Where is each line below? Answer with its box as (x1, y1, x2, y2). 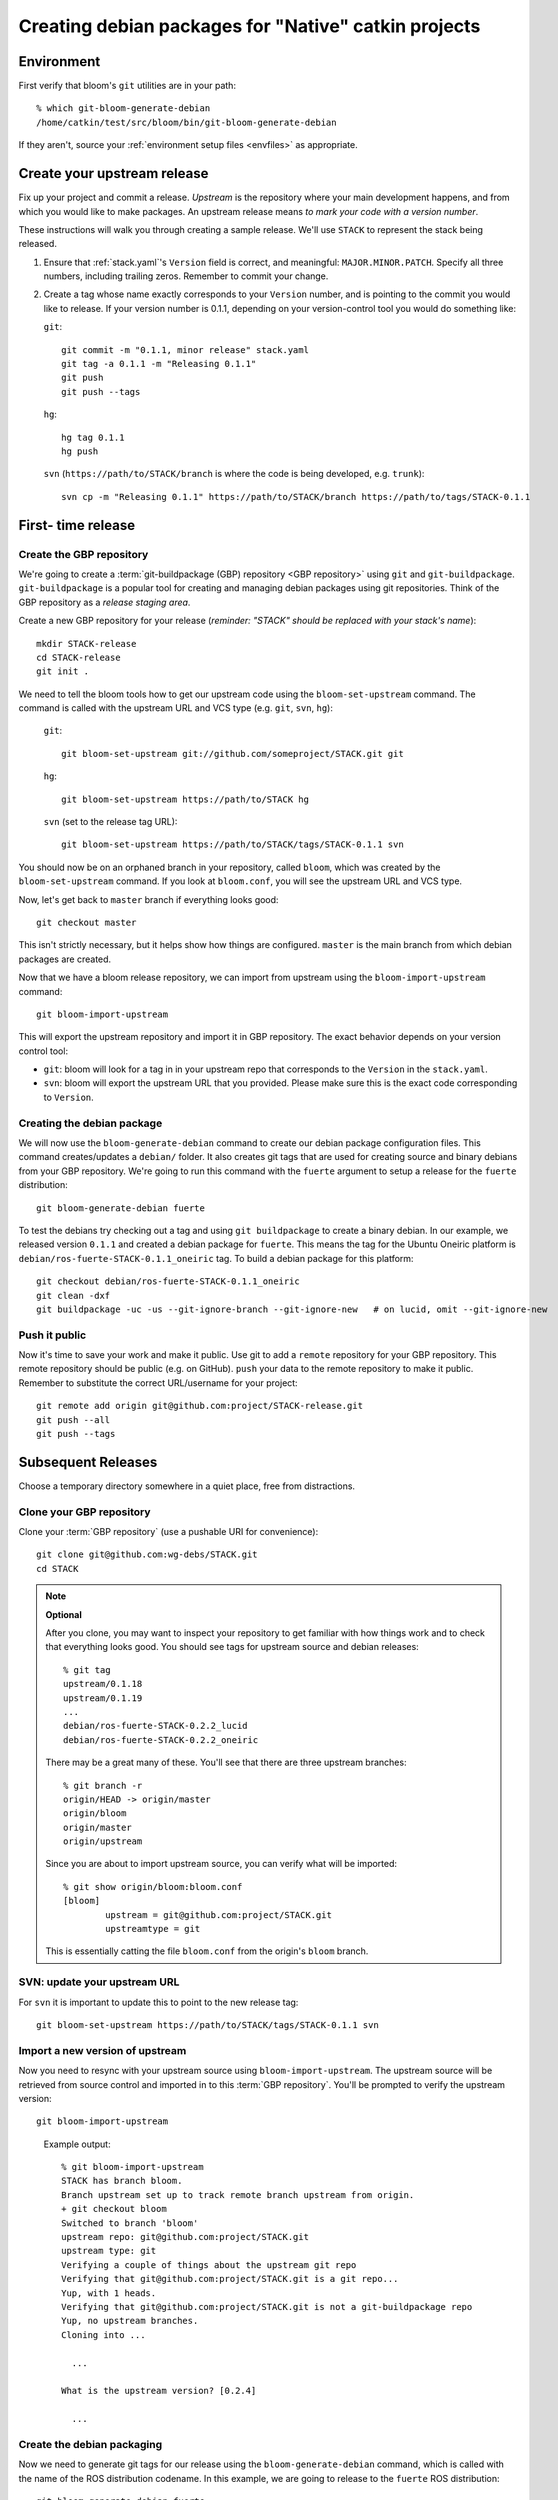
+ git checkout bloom (61, 2203, 167, 2215)
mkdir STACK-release (36, 638, 137, 649)
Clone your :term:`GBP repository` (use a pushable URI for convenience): (18, 1526, 319, 1538)
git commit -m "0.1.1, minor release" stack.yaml (61, 344, 310, 355)
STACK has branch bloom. (61, 2175, 183, 2187)
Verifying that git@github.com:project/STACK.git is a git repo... (61, 2273, 399, 2285)
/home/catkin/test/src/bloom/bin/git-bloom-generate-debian (36, 116, 337, 128)
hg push (61, 446, 99, 457)
